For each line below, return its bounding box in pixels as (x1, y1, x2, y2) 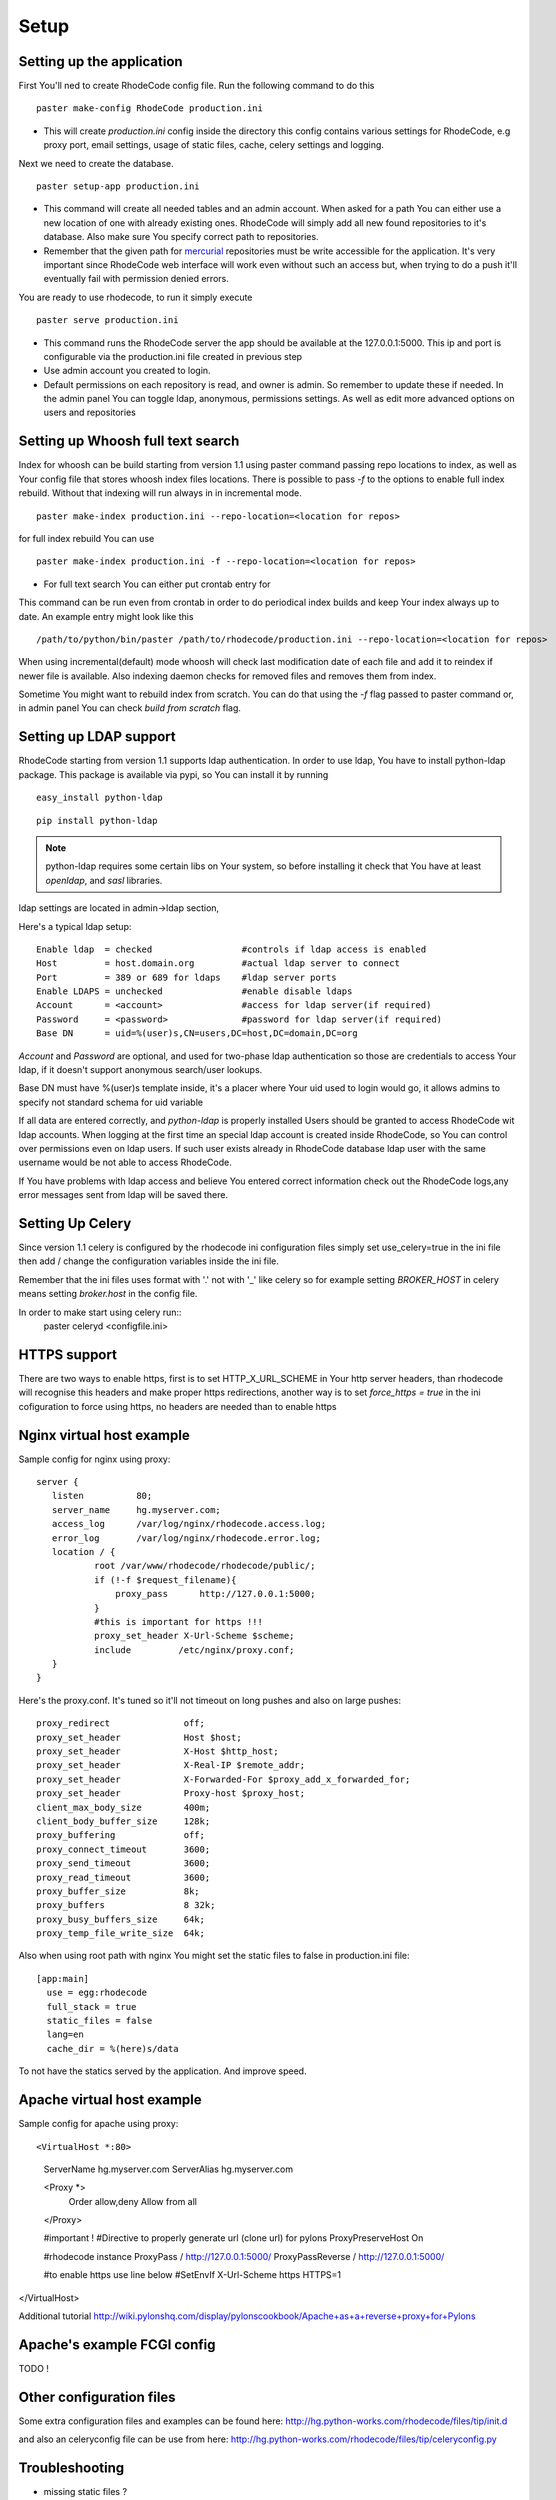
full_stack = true (46, 2001, 137, 2012)
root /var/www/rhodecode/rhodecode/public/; (93, 1560, 316, 1572)
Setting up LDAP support (18, 728, 176, 745)
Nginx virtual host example (18, 1426, 190, 1444)
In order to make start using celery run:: (18, 1306, 182, 1318)
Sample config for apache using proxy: (18, 2118, 179, 2130)
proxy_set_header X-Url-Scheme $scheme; (93, 1630, 295, 1642)
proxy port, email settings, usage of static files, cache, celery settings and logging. (43, 139, 385, 151)
